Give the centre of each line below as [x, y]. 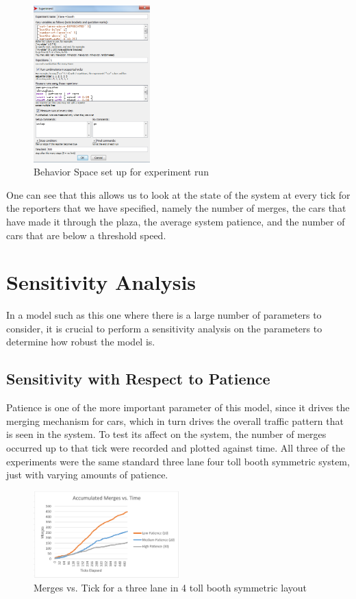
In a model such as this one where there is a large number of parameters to [164, 315]
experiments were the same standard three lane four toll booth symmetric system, [178, 461]
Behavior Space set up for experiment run [121, 172]
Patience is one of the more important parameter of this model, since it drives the [178, 407]
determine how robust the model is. [81, 342]
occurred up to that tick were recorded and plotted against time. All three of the [176, 448]
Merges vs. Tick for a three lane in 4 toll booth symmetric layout [170, 587]
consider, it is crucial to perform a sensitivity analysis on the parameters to [164, 328]
